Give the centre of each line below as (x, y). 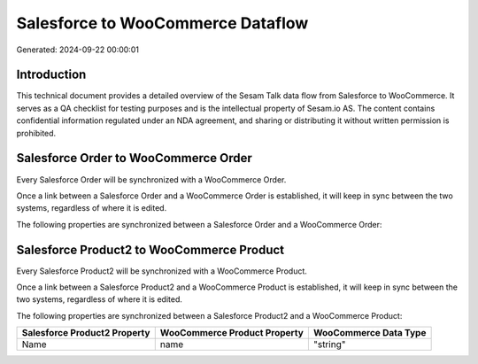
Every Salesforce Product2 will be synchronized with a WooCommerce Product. (162, 271)
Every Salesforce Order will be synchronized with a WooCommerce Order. (151, 179)
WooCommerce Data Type (370, 333)
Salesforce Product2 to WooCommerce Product (150, 249)
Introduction (51, 75)
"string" (329, 345)
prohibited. (36, 133)
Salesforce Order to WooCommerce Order (134, 158)
